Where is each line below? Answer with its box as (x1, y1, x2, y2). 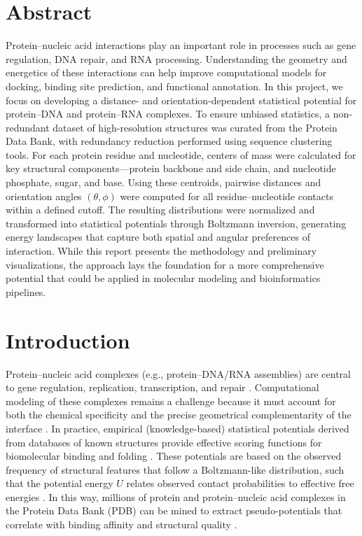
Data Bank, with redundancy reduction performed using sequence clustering (6, 134, 333, 148)
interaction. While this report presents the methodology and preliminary (6, 244, 317, 258)
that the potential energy (6, 476, 113, 491)
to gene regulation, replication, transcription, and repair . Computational (6, 380, 319, 395)
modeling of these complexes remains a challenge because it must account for (6, 393, 336, 408)
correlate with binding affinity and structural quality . (6, 517, 237, 532)
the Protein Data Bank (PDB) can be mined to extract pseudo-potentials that (6, 503, 342, 518)
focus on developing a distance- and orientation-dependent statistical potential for (6, 92, 357, 107)
